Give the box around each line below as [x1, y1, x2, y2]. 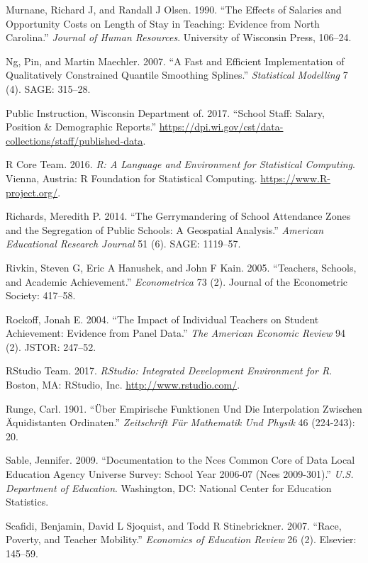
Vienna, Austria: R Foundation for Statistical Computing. [6, 170, 257, 185]
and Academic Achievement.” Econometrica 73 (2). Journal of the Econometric [6, 274, 348, 289]
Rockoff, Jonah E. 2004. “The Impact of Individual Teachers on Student [6, 311, 319, 326]
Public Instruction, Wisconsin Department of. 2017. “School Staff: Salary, [6, 105, 325, 120]
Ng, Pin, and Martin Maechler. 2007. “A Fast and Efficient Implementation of [6, 53, 345, 68]
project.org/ [6, 184, 58, 199]
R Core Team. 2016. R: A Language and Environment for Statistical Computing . [6, 157, 355, 172]
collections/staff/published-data [6, 133, 143, 147]
